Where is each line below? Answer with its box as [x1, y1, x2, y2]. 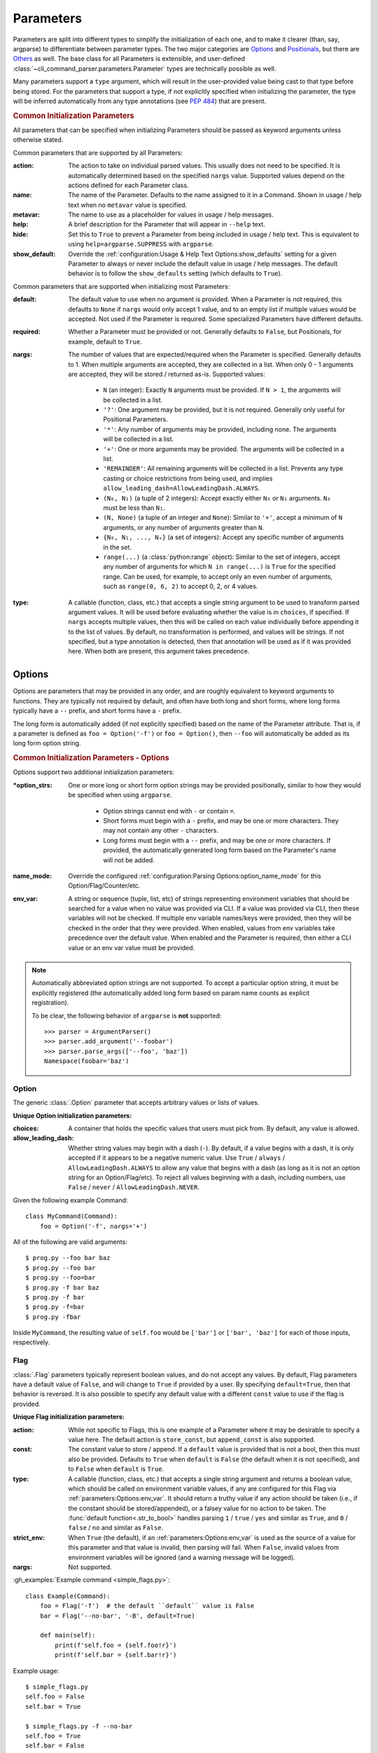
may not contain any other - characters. [103, 826, 218, 834]
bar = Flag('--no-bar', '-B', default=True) [39, 1611, 195, 1620]
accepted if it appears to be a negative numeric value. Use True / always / [68, 1153, 285, 1162]
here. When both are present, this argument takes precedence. [68, 647, 250, 656]
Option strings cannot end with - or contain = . [103, 806, 236, 815]
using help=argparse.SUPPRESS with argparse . [68, 240, 214, 248]
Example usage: [13, 1666, 59, 1675]
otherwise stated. [13, 135, 64, 144]
